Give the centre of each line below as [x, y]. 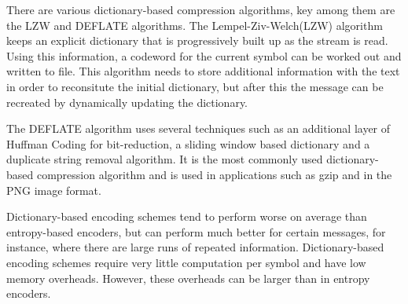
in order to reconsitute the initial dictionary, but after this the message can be [195, 86]
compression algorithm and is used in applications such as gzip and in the [214, 174]
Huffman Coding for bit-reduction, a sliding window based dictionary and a [188, 143]
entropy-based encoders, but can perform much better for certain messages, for [196, 231]
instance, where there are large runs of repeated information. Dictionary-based [195, 247]
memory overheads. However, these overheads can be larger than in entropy [188, 278]
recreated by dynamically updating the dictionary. [127, 102]
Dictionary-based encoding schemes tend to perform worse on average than [187, 216]
